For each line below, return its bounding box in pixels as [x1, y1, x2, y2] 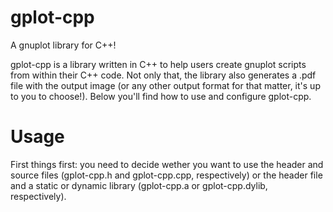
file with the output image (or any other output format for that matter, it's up [10, 79, 321, 91]
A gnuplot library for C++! [10, 39, 117, 51]
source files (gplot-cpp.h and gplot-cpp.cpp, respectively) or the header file [10, 169, 323, 181]
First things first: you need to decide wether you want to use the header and [10, 158, 324, 170]
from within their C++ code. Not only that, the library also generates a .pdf [10, 69, 317, 81]
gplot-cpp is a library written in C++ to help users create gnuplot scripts [10, 58, 307, 70]
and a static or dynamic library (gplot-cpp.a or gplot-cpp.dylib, [10, 179, 268, 191]
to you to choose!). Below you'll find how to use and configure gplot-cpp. [10, 90, 312, 102]
